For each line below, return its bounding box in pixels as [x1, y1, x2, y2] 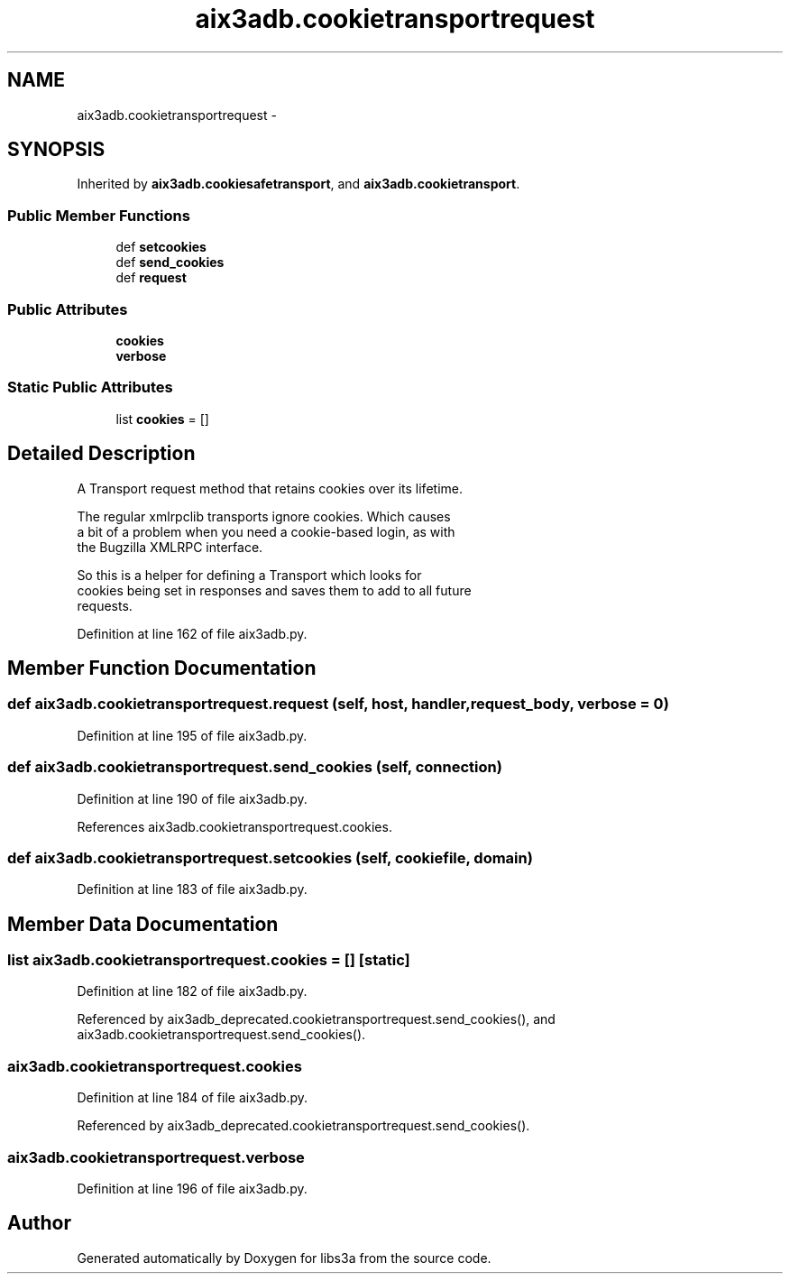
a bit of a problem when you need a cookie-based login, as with [77, 523, 455, 539]
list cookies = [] [115, 410, 209, 427]
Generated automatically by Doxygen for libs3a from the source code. [77, 1249, 491, 1266]
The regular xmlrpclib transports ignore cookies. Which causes [77, 508, 451, 524]
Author [7, 1212, 71, 1235]
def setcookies [115, 239, 207, 255]
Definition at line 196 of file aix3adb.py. [77, 1180, 308, 1196]
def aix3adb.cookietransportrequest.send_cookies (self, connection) [7, 758, 502, 777]
